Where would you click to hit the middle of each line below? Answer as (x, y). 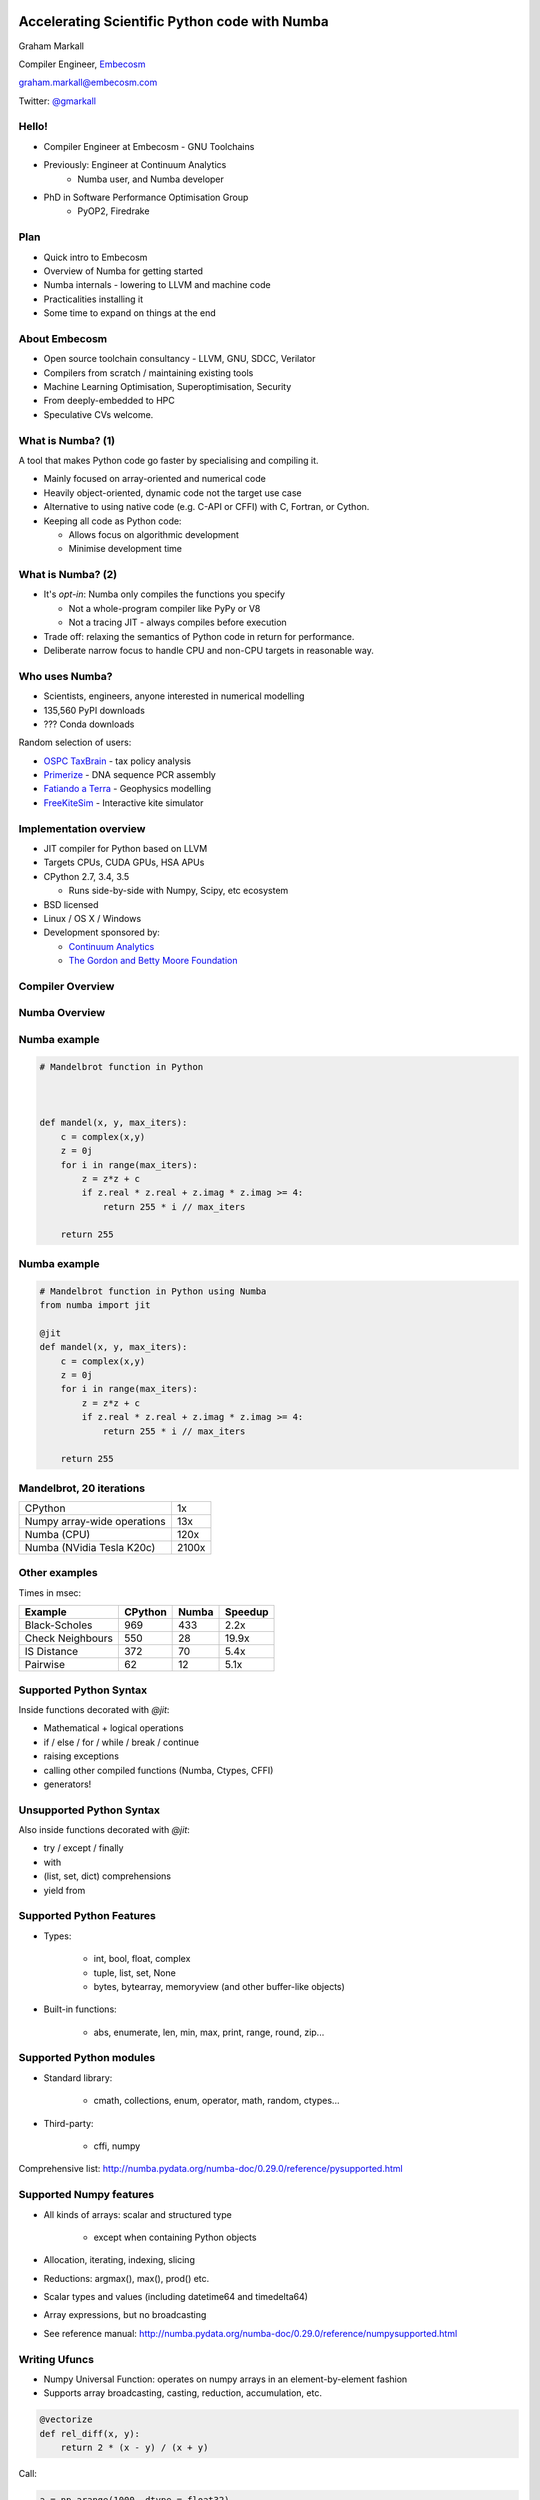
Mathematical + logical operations (113, 1728)
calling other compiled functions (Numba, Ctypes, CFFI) (158, 1770)
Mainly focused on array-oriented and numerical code (155, 479)
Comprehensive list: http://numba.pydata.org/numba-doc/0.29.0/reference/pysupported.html (211, 2169)
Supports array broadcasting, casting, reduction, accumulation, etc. (182, 2393)
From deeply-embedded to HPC (109, 401)
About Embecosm (63, 338)
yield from (64, 1890)
